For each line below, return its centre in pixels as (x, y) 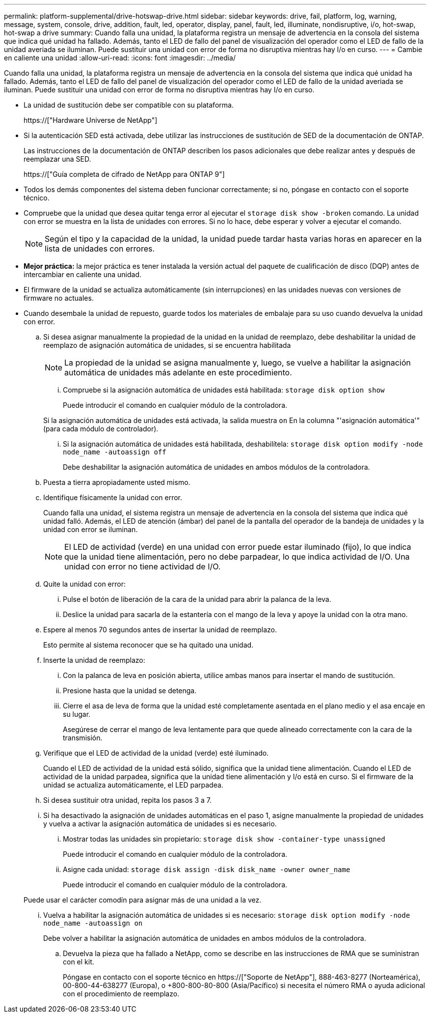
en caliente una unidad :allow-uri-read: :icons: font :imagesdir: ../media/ (120, 58)
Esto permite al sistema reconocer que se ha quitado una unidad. (148, 645)
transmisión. (83, 738)
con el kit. (79, 962)
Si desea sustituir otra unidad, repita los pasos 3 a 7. (127, 800)
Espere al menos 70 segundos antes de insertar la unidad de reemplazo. (160, 630)
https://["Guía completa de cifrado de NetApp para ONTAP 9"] (124, 174)
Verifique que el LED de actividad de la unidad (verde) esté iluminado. (156, 753)
